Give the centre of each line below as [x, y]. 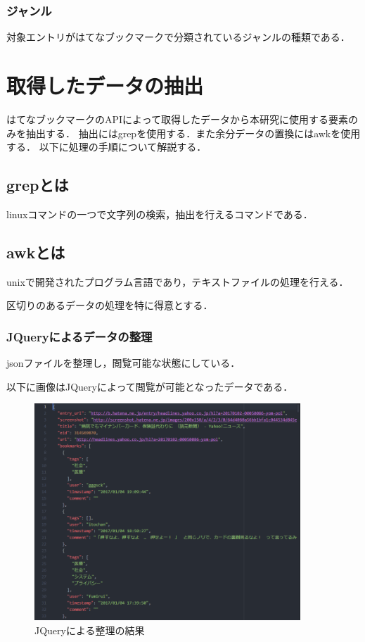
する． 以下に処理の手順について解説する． [107, 147]
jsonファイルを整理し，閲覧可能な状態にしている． [123, 363]
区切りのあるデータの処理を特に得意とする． [110, 305]
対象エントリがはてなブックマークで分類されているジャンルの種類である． [178, 37]
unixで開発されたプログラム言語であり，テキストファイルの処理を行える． [178, 281]
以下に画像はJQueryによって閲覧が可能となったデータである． [150, 386]
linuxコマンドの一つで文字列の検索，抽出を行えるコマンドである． [160, 214]
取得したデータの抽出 [105, 85]
